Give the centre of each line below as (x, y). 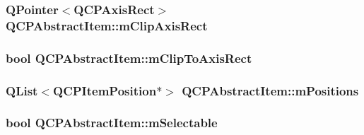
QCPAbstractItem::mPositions (270, 90)
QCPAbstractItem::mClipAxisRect (107, 25)
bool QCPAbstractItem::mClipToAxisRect (129, 58)
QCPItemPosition (105, 90)
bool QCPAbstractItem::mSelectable (112, 123)
